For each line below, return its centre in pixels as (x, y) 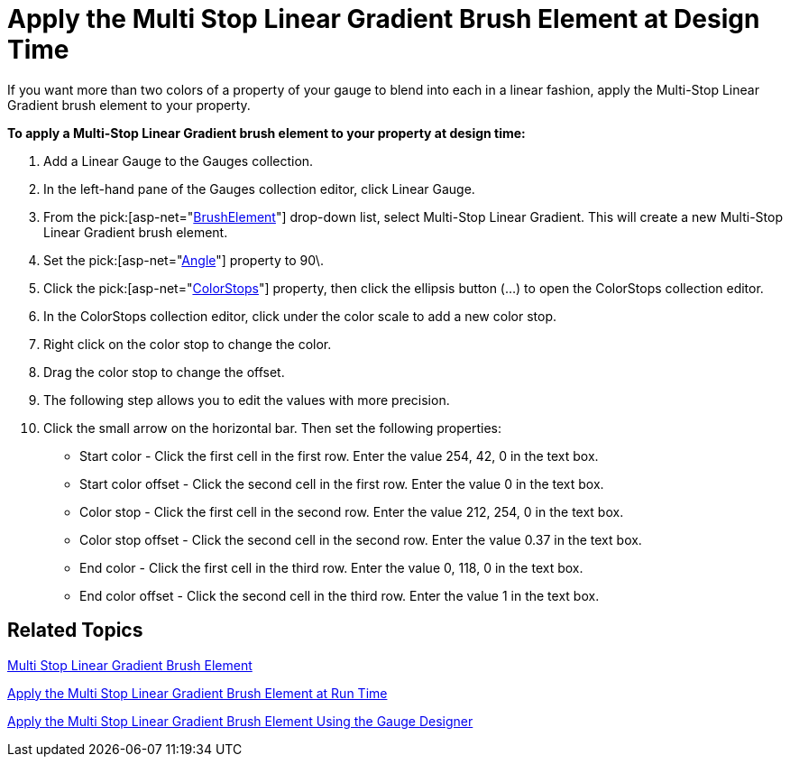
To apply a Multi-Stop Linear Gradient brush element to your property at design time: (266, 133)
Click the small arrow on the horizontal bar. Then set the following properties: (272, 428)
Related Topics (75, 631)
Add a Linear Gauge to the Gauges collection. (179, 161)
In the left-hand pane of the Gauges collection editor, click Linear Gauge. (259, 189)
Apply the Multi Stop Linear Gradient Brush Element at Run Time (197, 693)
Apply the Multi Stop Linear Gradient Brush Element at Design (384, 19)
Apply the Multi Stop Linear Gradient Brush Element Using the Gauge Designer (240, 721)
